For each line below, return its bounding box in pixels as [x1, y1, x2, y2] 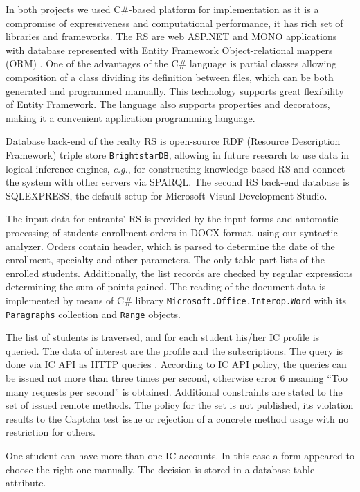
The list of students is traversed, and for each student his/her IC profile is [6, 330, 320, 344]
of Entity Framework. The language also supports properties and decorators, [6, 97, 330, 112]
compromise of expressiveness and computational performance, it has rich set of [6, 15, 343, 30]
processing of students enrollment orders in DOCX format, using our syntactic [6, 225, 338, 239]
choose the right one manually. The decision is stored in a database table [6, 462, 315, 476]
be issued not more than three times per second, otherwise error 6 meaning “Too [6, 371, 348, 385]
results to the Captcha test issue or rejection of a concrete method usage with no [6, 411, 349, 425]
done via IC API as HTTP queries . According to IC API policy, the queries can [6, 357, 347, 371]
